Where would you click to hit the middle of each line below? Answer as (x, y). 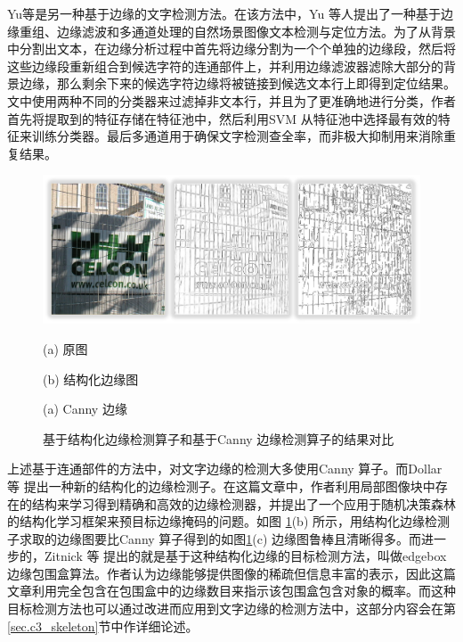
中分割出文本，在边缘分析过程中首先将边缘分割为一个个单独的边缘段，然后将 (231, 49)
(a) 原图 (65, 348)
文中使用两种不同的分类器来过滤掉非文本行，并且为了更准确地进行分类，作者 (231, 100)
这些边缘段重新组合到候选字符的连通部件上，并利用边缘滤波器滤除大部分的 (225, 66)
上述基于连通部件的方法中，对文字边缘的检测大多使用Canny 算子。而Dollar (225, 469)
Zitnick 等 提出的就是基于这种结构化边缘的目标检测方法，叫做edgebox (245, 556)
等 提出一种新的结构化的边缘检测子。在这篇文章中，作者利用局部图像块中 (221, 486)
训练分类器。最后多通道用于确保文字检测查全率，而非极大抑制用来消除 (237, 136)
